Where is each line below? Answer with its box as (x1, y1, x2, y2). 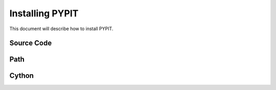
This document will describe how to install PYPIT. (9, 26, 113, 32)
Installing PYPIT (9, 8, 79, 19)
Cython (9, 72, 34, 80)
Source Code (9, 39, 52, 48)
